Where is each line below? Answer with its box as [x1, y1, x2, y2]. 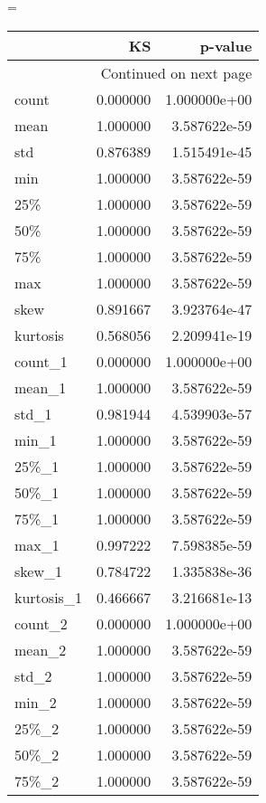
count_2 [14, 612, 68, 634]
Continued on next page [100, 61, 252, 83]
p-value [199, 34, 252, 56]
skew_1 [14, 560, 62, 581]
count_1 [14, 350, 68, 372]
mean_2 [14, 638, 67, 660]
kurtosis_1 [14, 586, 82, 608]
